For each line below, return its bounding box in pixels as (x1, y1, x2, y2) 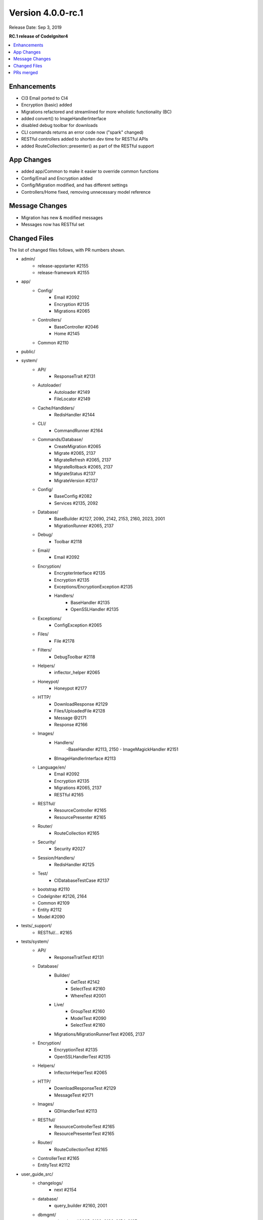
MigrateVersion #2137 (54, 477, 98, 483)
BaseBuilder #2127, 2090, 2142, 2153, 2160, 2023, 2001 (54, 516, 165, 522)
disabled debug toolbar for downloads (21, 122, 98, 128)
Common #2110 (38, 340, 69, 346)
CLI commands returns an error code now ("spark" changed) (21, 129, 144, 135)
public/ (21, 348, 36, 354)
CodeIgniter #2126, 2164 (38, 893, 87, 899)
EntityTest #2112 (38, 1162, 71, 1168)
